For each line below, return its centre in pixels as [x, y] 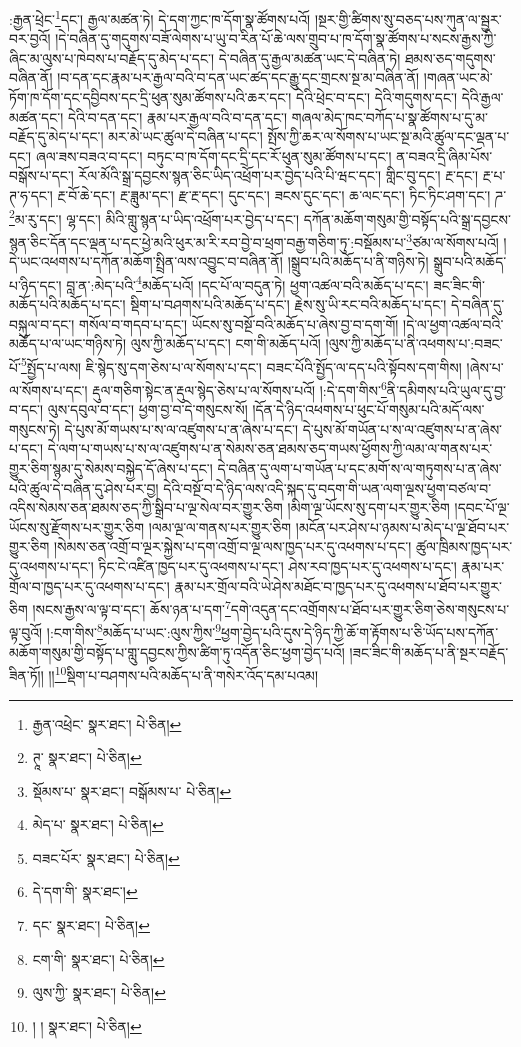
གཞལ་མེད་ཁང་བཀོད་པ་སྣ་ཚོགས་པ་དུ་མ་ [389, 116]
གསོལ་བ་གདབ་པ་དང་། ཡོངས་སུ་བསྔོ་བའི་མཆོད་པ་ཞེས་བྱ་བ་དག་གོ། [239, 323]
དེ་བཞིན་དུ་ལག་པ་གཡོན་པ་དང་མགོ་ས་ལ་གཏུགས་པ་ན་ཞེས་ [359, 468]
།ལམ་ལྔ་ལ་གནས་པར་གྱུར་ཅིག [220, 526]
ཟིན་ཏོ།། [26, 674]
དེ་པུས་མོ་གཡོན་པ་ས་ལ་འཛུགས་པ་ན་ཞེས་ [402, 428]
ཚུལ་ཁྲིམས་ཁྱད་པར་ [464, 546]
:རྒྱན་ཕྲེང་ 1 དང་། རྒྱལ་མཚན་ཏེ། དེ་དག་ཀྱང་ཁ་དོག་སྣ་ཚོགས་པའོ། [160, 17]
